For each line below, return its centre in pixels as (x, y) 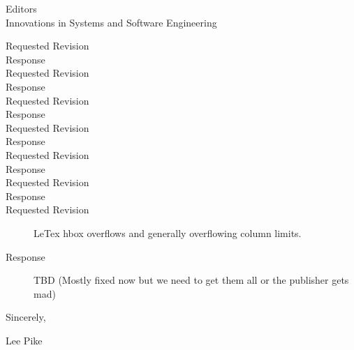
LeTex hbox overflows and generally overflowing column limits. (168, 233)
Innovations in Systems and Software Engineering (111, 22)
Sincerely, (26, 317)
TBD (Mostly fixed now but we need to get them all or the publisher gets (191, 280)
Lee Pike (24, 340)
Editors (21, 8)
